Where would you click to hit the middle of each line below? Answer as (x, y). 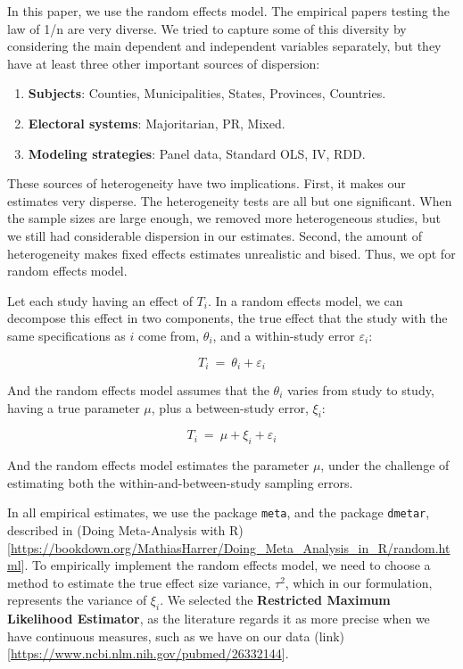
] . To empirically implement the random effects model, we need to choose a (226, 565)
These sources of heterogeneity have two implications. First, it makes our (207, 183)
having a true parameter (74, 407)
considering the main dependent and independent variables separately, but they (224, 46)
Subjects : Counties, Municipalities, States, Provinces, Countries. (207, 93)
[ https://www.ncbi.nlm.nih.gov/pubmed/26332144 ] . (148, 653)
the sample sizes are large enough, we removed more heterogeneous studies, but (224, 218)
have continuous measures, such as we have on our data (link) (176, 636)
